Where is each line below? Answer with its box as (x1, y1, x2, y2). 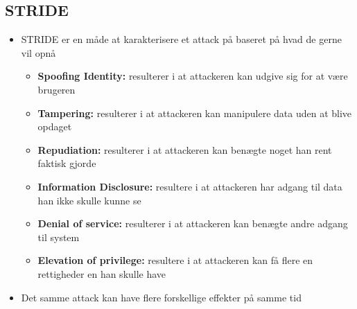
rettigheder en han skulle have (37, 266, 166, 281)
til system (37, 229, 80, 244)
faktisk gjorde (37, 156, 96, 170)
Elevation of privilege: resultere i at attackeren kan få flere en (37, 253, 313, 267)
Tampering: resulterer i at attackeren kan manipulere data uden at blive (37, 105, 352, 120)
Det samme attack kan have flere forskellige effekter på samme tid (21, 290, 302, 304)
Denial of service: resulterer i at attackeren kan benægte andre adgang (37, 216, 348, 231)
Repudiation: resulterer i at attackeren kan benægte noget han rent (37, 142, 332, 157)
